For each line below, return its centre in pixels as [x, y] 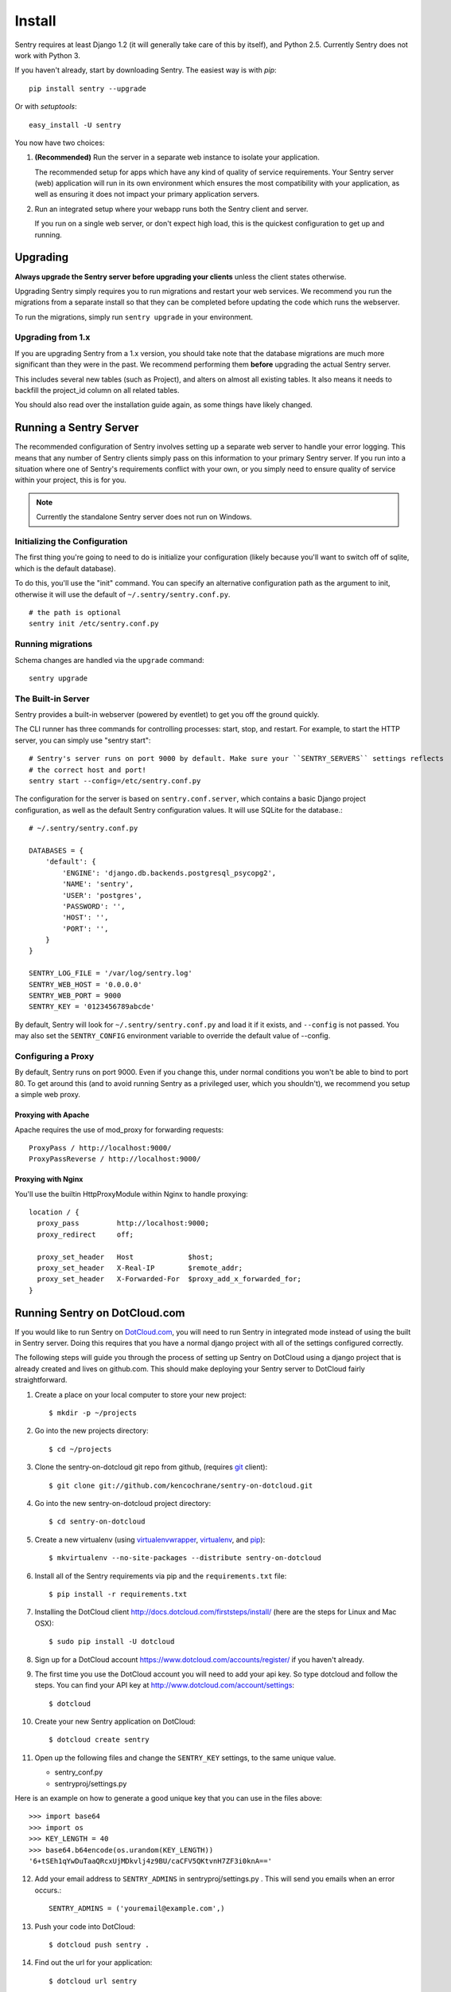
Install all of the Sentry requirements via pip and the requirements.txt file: [161, 1576]
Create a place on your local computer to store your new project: [140, 1394]
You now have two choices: [60, 143]
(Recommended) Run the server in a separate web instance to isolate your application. [177, 157]
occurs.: [48, 1890]
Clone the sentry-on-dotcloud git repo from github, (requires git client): [151, 1467]
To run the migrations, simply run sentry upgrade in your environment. [134, 317]
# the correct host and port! [88, 770]
